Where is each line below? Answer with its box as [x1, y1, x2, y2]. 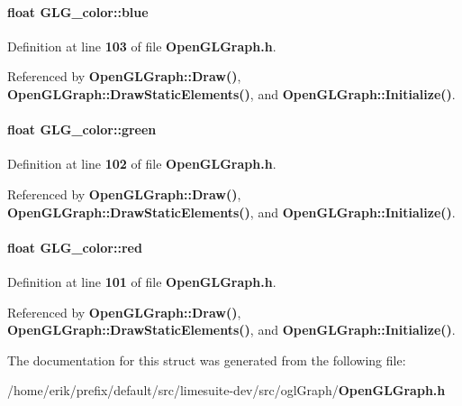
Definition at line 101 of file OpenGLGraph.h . [7, 272, 276, 291]
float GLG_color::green [7, 120, 157, 139]
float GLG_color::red [7, 237, 142, 256]
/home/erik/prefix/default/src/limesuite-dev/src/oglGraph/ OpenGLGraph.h [7, 381, 446, 400]
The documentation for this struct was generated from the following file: [7, 350, 406, 369]
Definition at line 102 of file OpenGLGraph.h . [7, 154, 276, 173]
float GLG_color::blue [7, 2, 149, 21]
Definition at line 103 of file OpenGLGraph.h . [7, 36, 276, 55]
